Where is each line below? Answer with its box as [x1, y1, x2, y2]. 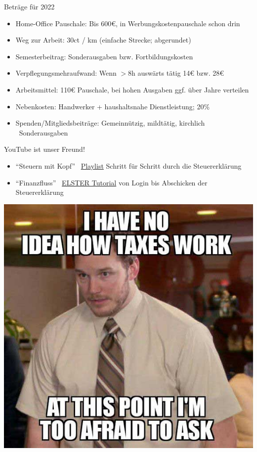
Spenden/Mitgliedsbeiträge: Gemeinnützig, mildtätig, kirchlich [15, 118, 205, 128]
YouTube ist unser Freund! [4, 144, 85, 154]
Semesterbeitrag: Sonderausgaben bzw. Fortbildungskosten [15, 51, 193, 61]
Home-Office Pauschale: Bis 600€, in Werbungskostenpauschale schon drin [15, 18, 240, 28]
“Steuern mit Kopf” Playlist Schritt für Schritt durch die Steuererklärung [15, 160, 242, 171]
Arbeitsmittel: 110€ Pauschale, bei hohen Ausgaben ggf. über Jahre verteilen [15, 84, 249, 94]
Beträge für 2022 [4, 1, 55, 11]
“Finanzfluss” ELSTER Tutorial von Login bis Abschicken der [15, 177, 208, 187]
